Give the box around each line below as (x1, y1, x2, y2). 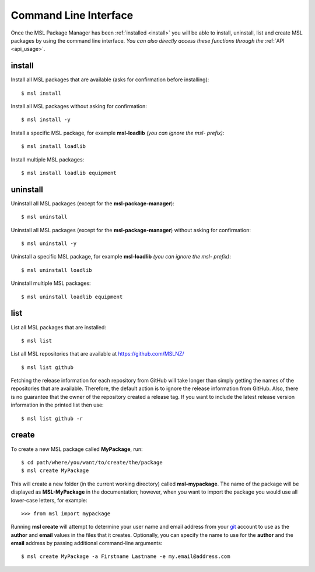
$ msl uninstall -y (21, 240, 77, 247)
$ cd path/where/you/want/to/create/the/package (21, 459, 163, 466)
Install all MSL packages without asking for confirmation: (10, 103, 147, 110)
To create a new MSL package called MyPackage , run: (10, 445, 143, 453)
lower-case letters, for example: (10, 497, 87, 504)
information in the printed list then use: (10, 401, 104, 409)
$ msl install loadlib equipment (21, 170, 117, 176)
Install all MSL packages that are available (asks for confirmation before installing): (10, 76, 209, 83)
